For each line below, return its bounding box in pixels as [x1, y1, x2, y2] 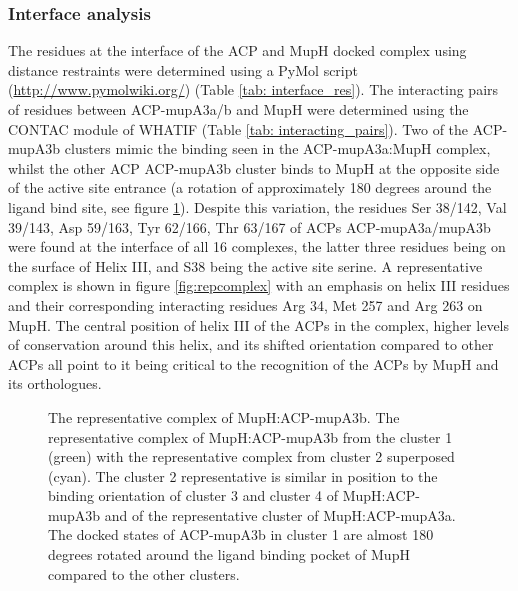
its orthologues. [8, 373, 102, 394]
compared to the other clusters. [48, 563, 240, 584]
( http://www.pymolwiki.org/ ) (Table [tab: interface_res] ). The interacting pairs [8, 79, 499, 100]
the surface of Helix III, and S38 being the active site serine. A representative [8, 255, 483, 276]
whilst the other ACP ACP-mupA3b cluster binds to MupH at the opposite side [8, 157, 500, 178]
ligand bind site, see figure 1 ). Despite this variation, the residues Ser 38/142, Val [8, 196, 507, 217]
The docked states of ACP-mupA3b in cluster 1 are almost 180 [48, 524, 434, 545]
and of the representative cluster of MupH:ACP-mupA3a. [104, 504, 456, 525]
